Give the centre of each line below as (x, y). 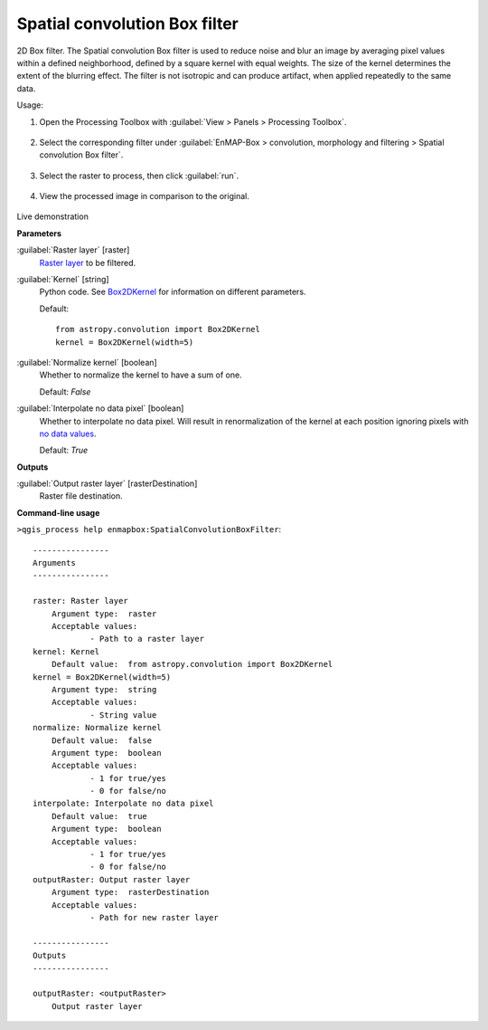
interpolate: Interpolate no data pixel (123, 804)
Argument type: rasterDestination (130, 892)
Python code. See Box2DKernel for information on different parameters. (173, 292)
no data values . (68, 434)
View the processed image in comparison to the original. (145, 196)
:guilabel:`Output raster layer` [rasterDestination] (107, 483)
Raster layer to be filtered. (88, 262)
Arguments (54, 563)
